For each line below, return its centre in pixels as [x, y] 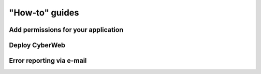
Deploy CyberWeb [37, 45]
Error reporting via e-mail [48, 61]
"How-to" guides [44, 13]
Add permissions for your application [66, 30]
